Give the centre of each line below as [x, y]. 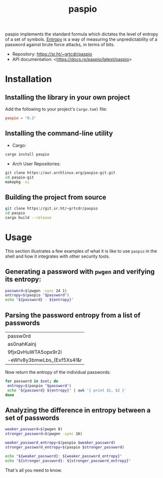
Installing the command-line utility [59, 134]
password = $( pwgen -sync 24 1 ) [36, 291]
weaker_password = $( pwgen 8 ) [34, 429]
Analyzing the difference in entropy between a [78, 410]
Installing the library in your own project [68, 97]
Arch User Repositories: [36, 164]
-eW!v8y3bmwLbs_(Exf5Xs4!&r [45, 360]
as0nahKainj [22, 344]
